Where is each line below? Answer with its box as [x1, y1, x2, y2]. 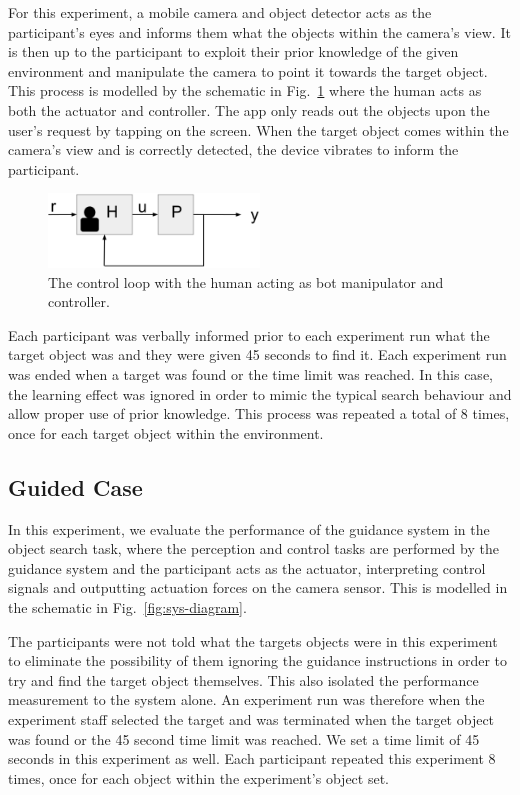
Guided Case [8, 471, 143, 502]
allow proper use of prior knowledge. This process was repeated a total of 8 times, [8, 403, 510, 424]
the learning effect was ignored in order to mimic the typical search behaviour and [8, 383, 512, 404]
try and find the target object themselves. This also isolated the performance [8, 669, 479, 690]
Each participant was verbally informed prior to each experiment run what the [8, 324, 490, 345]
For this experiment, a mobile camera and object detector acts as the [8, 2, 432, 22]
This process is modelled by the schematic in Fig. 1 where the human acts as [8, 80, 482, 101]
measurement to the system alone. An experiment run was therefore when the [8, 689, 485, 710]
